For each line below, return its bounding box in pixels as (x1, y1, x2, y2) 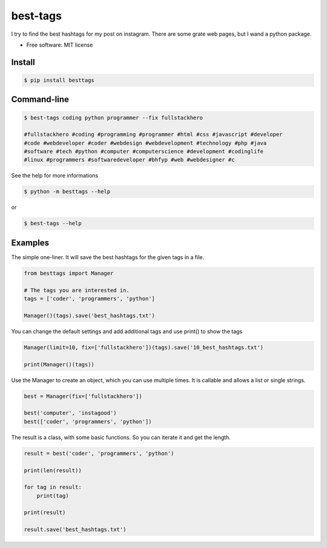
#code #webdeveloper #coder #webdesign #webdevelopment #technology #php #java (24, 139, 267, 147)
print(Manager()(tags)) (24, 361, 95, 368)
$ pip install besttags (24, 76, 95, 84)
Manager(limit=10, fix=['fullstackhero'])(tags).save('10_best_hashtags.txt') (24, 344, 263, 351)
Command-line (11, 94, 70, 105)
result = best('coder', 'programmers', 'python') (24, 450, 174, 457)
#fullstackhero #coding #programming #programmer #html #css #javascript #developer (24, 131, 283, 138)
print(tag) (36, 492, 69, 499)
